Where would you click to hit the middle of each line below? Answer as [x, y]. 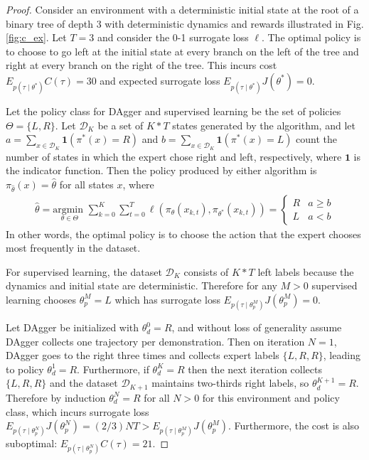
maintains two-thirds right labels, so [230, 383]
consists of [206, 271]
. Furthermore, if [113, 369]
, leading [342, 355]
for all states [86, 184]
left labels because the [306, 271]
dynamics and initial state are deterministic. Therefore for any [141, 285]
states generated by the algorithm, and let [264, 125]
